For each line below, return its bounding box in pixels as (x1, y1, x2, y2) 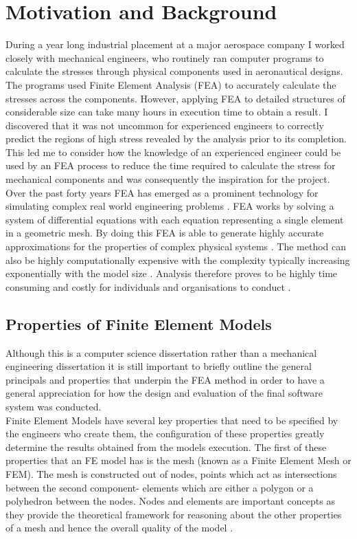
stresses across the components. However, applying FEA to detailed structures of (5, 91, 345, 105)
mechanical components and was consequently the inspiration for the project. (5, 172, 330, 186)
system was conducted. (5, 399, 102, 413)
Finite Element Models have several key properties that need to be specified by (5, 412, 338, 427)
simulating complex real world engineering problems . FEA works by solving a (5, 199, 334, 213)
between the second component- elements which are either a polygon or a (5, 480, 314, 494)
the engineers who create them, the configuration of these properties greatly (5, 426, 325, 441)
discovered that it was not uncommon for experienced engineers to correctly (5, 118, 324, 132)
